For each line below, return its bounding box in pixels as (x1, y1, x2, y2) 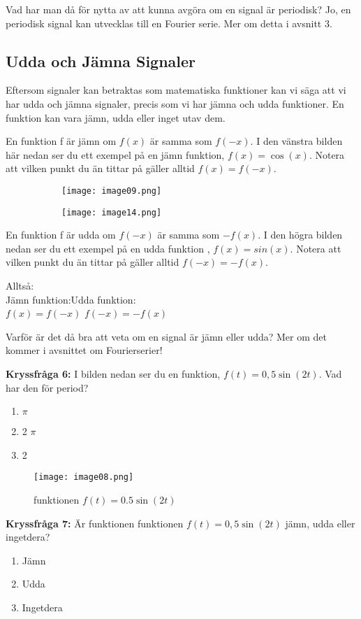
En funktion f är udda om (6, 227, 116, 242)
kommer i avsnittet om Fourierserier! (6, 343, 163, 357)
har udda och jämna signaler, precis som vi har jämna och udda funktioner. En (6, 96, 344, 111)
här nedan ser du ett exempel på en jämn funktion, (6, 147, 225, 162)
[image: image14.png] (61, 207, 162, 218)
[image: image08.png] (34, 472, 134, 483)
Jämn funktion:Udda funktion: (6, 292, 136, 306)
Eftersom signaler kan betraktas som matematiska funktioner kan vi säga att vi (6, 83, 346, 97)
